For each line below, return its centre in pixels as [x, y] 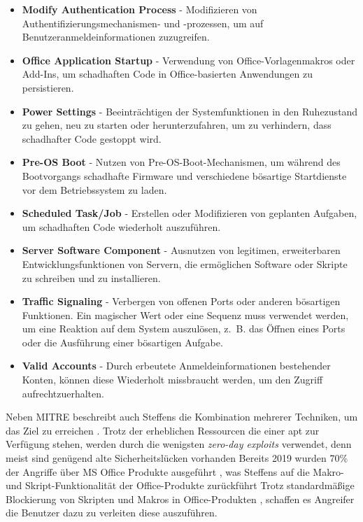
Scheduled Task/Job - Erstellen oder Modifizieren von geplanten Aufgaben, [190, 213]
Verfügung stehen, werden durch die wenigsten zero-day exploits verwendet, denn [179, 444]
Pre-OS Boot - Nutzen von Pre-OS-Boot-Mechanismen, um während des [181, 162]
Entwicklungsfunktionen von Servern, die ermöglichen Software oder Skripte [185, 263]
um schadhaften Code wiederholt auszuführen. [121, 226]
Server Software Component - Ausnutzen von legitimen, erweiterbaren [181, 250]
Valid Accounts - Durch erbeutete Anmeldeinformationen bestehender [176, 366]
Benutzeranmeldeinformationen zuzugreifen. [116, 37]
